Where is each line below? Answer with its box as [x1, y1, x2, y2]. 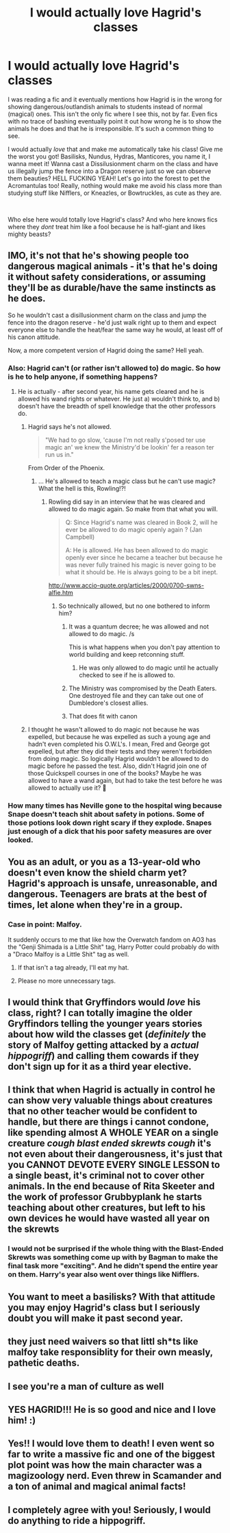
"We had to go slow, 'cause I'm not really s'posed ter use [44, 436, 206, 444]
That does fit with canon [68, 712, 138, 721]
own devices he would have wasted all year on [8, 1213, 210, 1224]
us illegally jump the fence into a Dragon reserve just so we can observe [8, 167, 212, 175]
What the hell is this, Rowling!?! [38, 484, 126, 493]
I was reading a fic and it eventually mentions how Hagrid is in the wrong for [8, 95, 222, 104]
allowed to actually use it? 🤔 [27, 784, 107, 792]
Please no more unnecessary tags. [17, 976, 116, 985]
